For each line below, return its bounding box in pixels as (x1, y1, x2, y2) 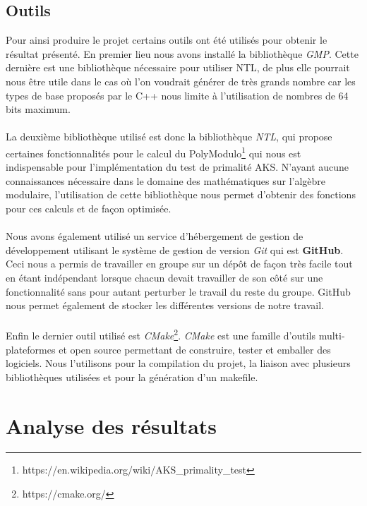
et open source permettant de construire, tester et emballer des (59, 342, 331, 356)
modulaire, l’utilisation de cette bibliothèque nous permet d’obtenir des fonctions (6, 187, 356, 202)
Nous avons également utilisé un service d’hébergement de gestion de (6, 229, 303, 243)
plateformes (6, 342, 56, 356)
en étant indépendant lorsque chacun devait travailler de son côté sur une (6, 270, 323, 284)
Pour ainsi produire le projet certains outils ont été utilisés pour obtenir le (6, 32, 327, 47)
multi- (318, 327, 345, 342)
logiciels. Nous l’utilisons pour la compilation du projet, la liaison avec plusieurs (6, 356, 351, 371)
